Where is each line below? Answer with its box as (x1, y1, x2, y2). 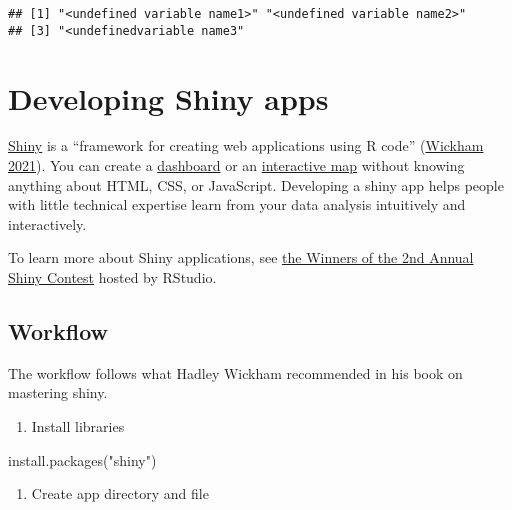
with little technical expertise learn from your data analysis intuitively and (8, 194, 466, 215)
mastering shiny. (8, 382, 108, 403)
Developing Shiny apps (8, 77, 329, 118)
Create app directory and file (31, 483, 209, 504)
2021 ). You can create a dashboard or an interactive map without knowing (8, 155, 465, 176)
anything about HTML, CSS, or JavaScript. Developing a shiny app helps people (8, 174, 504, 195)
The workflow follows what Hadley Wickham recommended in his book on (8, 362, 463, 383)
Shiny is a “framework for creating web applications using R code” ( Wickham (8, 135, 484, 156)
